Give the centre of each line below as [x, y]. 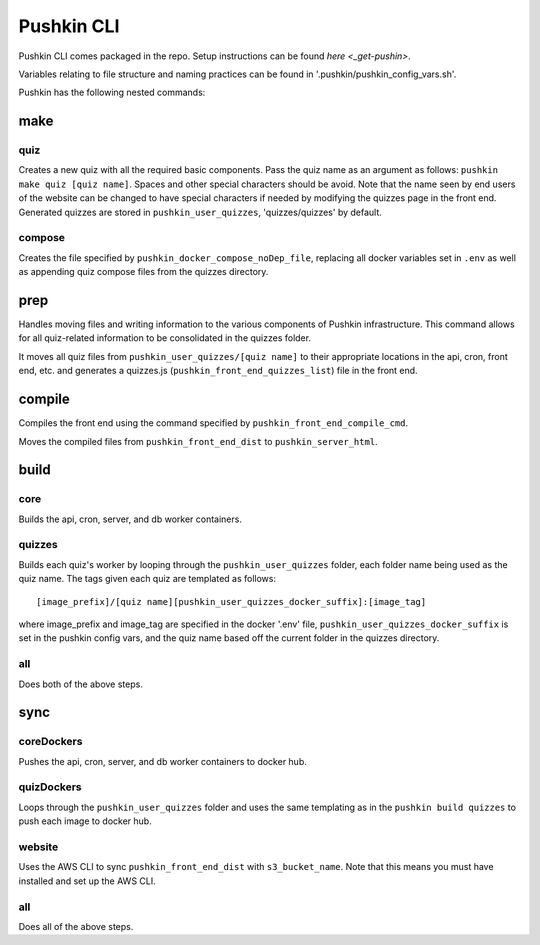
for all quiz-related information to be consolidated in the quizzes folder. [165, 338]
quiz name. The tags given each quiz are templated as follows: [147, 579]
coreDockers [50, 742]
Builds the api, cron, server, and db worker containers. [130, 519]
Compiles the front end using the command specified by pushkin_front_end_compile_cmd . [213, 423]
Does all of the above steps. [76, 926]
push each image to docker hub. [85, 821]
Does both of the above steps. [81, 684]
